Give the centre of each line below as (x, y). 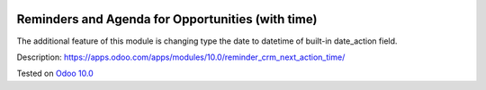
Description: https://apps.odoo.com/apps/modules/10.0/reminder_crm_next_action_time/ (181, 57)
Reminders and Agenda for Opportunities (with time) (167, 19)
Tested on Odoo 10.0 (55, 74)
